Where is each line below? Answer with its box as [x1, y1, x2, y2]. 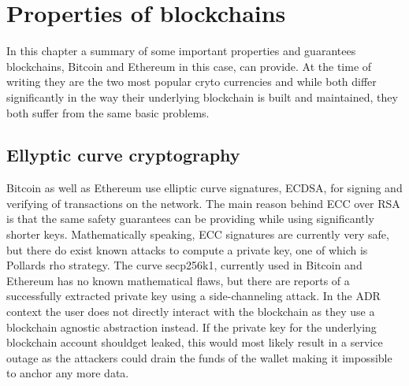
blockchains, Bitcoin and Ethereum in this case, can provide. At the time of [6, 58, 372, 74]
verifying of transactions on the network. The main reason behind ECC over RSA [6, 195, 400, 211]
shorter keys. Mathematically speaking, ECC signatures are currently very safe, [6, 226, 389, 243]
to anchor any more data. [6, 365, 129, 381]
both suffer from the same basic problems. [6, 104, 210, 121]
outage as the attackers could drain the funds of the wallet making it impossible [6, 349, 392, 366]
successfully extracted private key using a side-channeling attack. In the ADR [6, 288, 381, 304]
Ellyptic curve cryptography [6, 143, 240, 167]
